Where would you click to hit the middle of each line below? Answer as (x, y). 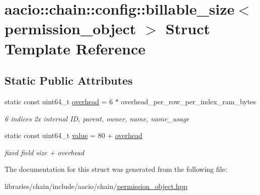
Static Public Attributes (69, 80)
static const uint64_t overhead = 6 (59, 101)
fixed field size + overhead (45, 152)
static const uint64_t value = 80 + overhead (73, 135)
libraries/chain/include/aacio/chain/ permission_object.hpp (96, 186)
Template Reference (75, 48)
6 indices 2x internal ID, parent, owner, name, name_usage (97, 118)
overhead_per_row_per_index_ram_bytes (188, 101)
